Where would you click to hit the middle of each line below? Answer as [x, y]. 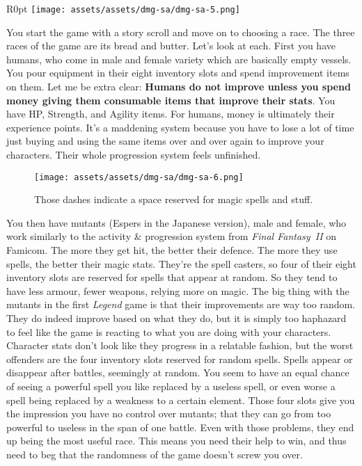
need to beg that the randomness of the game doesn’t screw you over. [155, 454]
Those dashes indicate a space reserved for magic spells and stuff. [174, 199]
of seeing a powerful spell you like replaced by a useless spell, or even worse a [171, 386]
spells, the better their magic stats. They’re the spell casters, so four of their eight [181, 263]
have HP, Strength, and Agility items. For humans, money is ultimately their [171, 114]
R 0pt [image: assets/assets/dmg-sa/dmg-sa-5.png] [123, 8]
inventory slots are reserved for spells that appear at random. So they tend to [172, 277]
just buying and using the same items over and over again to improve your [165, 141]
